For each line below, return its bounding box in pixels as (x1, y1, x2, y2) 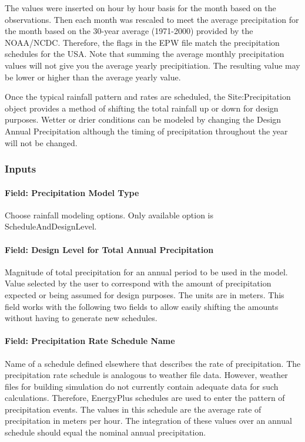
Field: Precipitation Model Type (5, 186, 139, 198)
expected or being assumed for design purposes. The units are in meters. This (5, 288, 284, 301)
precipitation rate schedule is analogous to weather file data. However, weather (5, 369, 288, 381)
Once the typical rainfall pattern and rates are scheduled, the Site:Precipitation (5, 90, 291, 103)
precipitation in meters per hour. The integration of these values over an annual (5, 414, 292, 427)
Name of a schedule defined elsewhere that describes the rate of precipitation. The (5, 357, 301, 369)
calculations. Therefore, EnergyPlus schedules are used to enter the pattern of (5, 392, 285, 404)
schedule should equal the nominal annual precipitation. (5, 426, 206, 438)
